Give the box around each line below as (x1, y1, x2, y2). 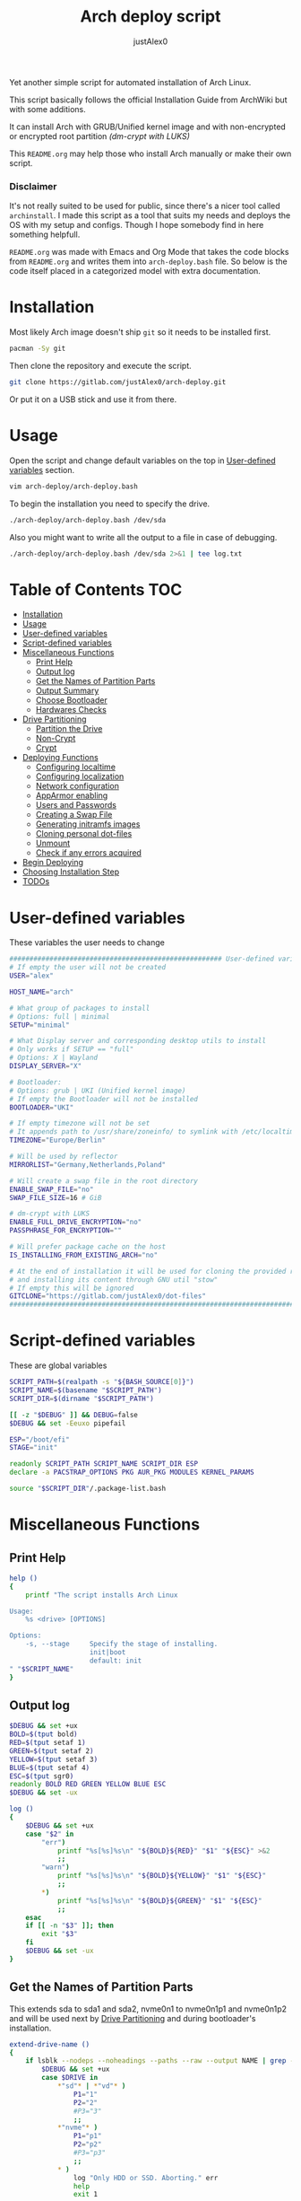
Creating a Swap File (35, 810, 113, 820)
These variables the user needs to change (9, 937, 166, 948)
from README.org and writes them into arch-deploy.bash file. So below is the (9, 256, 288, 267)
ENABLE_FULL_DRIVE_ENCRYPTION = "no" (9, 1218, 142, 1227)
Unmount (35, 837, 71, 849)
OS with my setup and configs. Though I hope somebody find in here (9, 220, 264, 231)
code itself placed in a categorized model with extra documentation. (9, 266, 262, 276)
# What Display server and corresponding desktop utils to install (9, 1037, 267, 1046)
